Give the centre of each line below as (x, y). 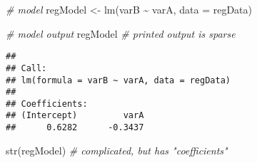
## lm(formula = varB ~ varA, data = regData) (118, 80)
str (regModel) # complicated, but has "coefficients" (117, 150)
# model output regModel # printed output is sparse (121, 33)
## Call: (26, 68)
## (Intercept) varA (75, 116)
